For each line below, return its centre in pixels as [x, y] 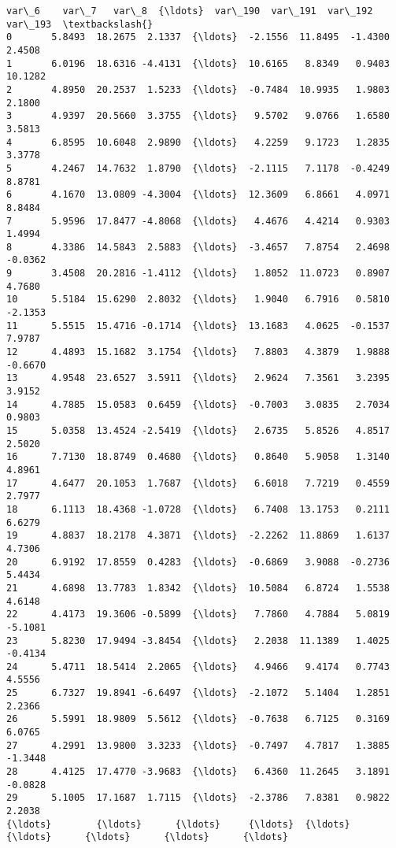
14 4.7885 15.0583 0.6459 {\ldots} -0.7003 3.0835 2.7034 [198, 404]
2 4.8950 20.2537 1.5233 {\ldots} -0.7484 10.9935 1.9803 [198, 89]
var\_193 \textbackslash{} [80, 24]
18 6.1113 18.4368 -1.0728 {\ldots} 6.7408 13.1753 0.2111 [198, 509]
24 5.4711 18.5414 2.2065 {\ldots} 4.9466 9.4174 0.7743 [198, 667]
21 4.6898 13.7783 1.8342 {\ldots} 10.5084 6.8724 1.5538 [198, 588]
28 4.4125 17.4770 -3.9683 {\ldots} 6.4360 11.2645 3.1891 [198, 772]
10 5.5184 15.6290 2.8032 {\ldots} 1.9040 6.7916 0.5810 [198, 300]
